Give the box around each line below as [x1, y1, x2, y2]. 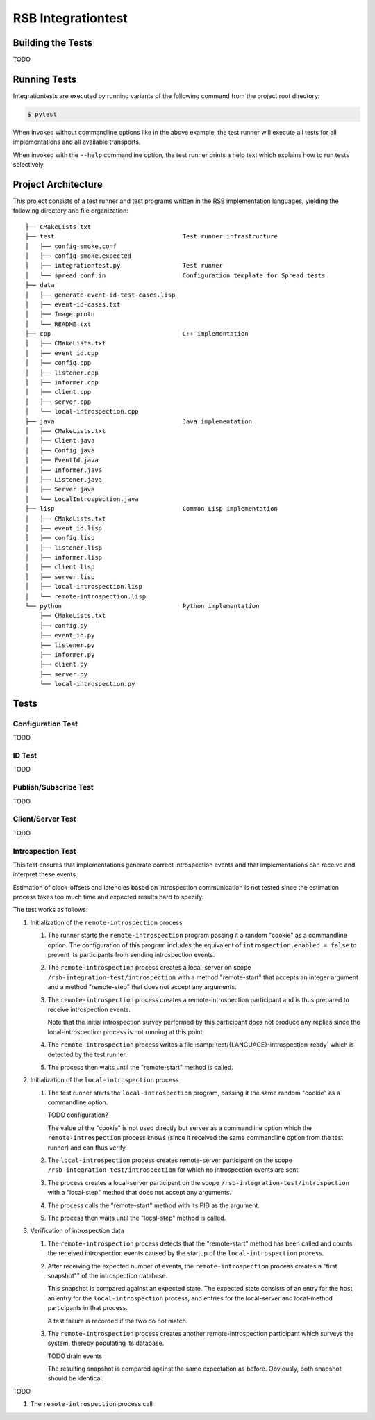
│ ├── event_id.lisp [25, 524, 103, 532]
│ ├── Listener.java [25, 475, 103, 483]
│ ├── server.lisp [25, 573, 95, 580]
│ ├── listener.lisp [25, 544, 103, 552]
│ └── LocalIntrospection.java [25, 495, 139, 503]
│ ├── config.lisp [25, 534, 95, 542]
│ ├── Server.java [25, 485, 95, 493]
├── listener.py [39, 641, 95, 649]
